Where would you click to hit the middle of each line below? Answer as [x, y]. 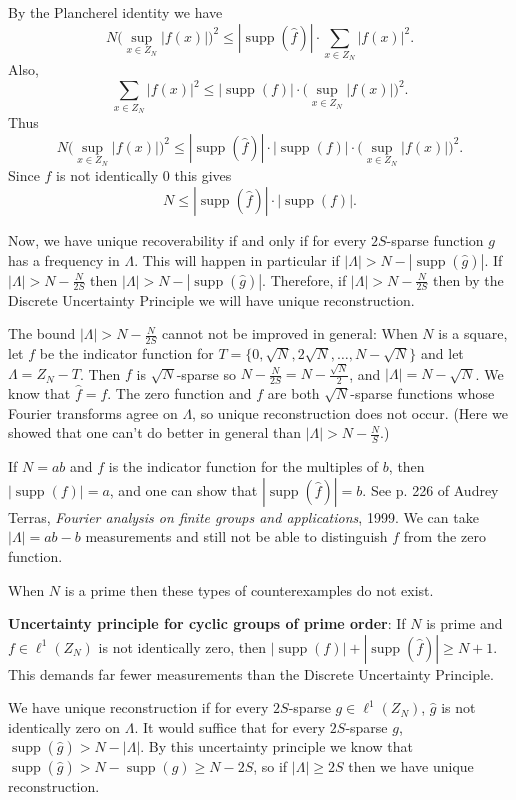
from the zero [444, 536]
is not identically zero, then [182, 646]
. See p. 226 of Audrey [430, 489]
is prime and [464, 623]
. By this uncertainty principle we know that [276, 746]
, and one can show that [183, 489]
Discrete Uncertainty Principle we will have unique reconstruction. [211, 299]
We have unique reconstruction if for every [138, 707]
